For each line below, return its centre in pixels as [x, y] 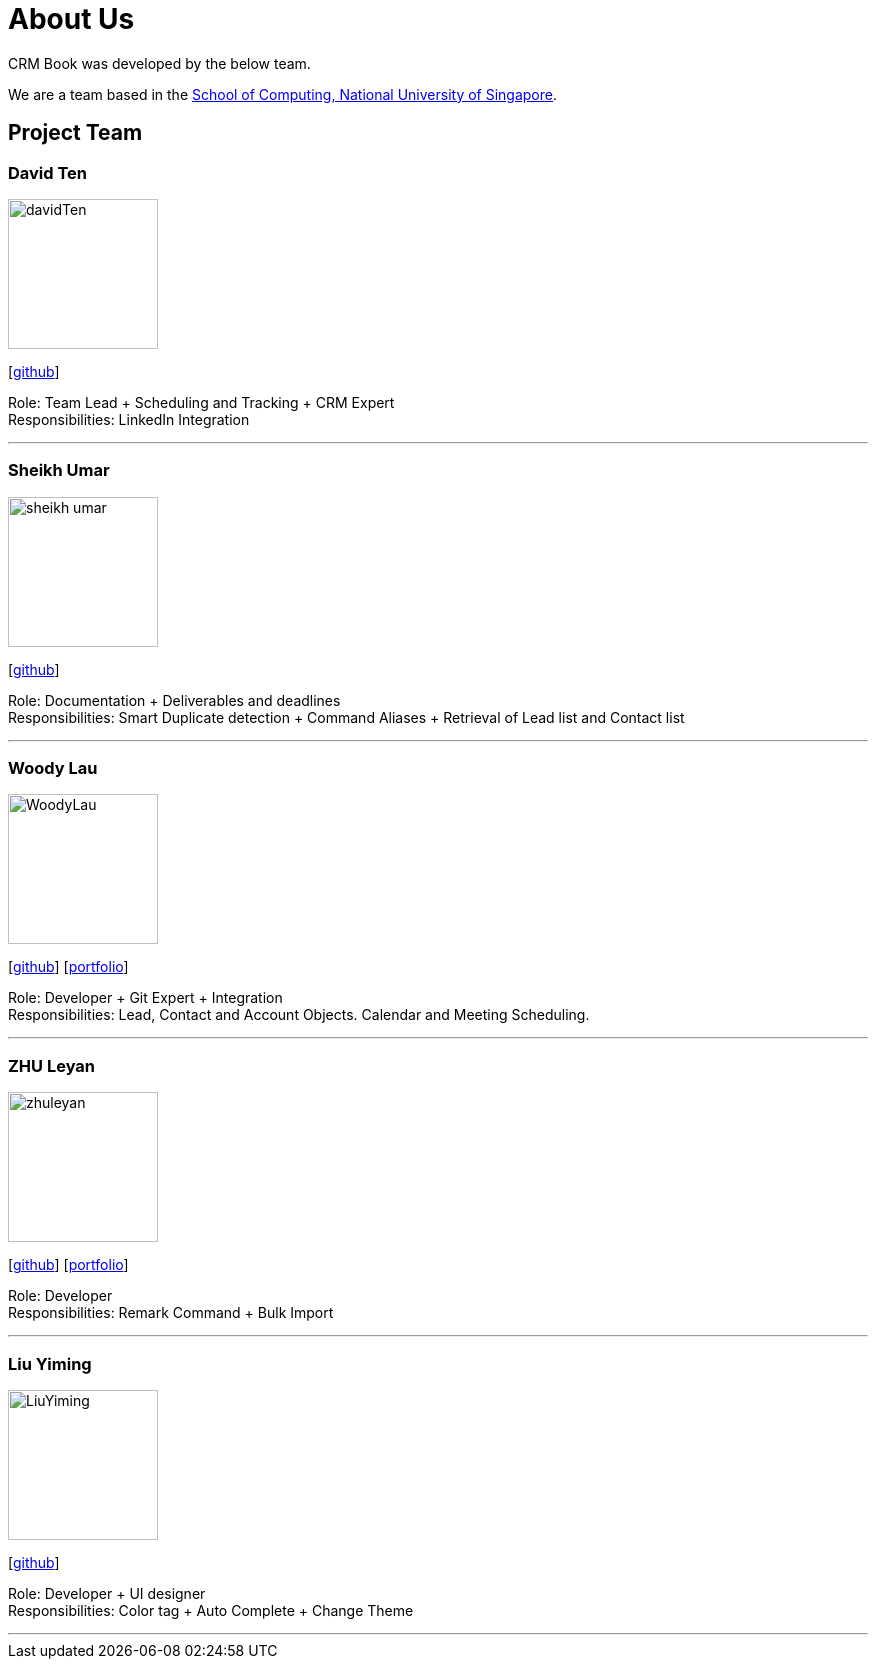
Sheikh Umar [59, 470]
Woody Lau [53, 768]
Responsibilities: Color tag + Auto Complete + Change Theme [211, 1610]
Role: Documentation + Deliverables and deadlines [174, 700]
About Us [71, 19]
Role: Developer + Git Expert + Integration [145, 998]
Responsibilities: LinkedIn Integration [129, 419]
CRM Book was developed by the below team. [159, 63]
